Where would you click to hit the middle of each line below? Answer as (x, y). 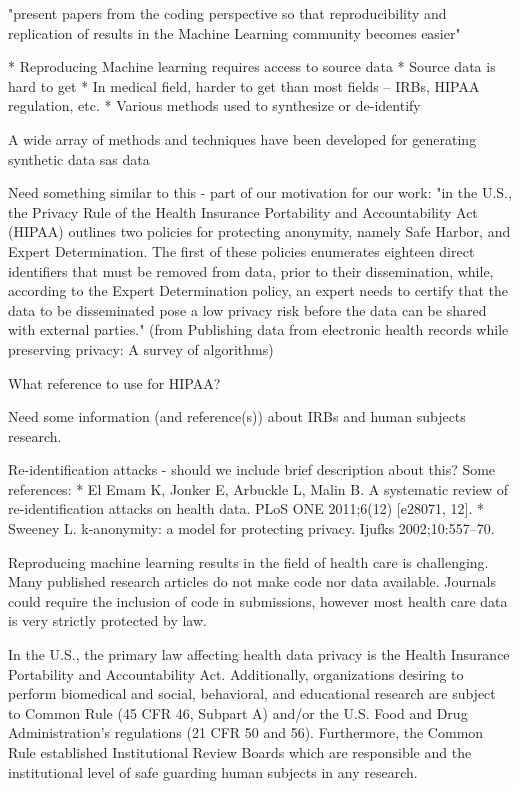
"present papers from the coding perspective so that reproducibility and (227, 13)
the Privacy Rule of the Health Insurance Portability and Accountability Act (243, 211)
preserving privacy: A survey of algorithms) (141, 348)
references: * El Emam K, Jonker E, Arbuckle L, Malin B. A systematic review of (258, 488)
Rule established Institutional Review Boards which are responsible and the (240, 752)
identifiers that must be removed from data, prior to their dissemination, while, (251, 270)
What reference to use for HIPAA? (114, 382)
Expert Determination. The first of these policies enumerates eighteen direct (241, 250)
